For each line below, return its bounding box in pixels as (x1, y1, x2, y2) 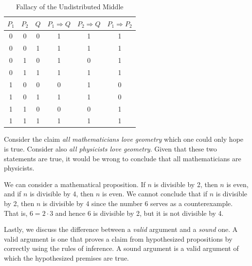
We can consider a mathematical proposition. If (4, 179, 145, 189)
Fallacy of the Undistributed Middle (16, 1, 124, 11)
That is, (4, 208, 28, 218)
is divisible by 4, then (30, 189, 94, 199)
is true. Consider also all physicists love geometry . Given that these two (4, 144, 217, 154)
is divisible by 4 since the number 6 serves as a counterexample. (42, 198, 233, 208)
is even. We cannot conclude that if (102, 189, 208, 199)
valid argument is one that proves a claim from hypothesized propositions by (4, 233, 233, 244)
